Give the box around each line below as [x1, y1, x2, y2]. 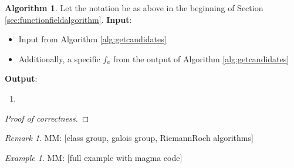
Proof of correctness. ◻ [5, 112, 89, 124]
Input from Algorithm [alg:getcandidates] [18, 33, 167, 45]
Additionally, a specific [18, 52, 100, 65]
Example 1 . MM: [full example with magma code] [5, 151, 183, 163]
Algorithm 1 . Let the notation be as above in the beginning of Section [5, 2, 263, 14]
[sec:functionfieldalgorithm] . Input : [5, 13, 132, 25]
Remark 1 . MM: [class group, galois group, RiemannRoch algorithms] [5, 132, 254, 144]
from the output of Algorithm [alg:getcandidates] [113, 52, 289, 65]
